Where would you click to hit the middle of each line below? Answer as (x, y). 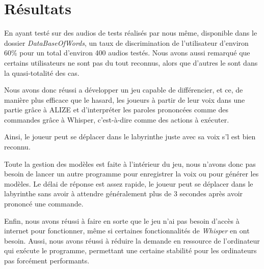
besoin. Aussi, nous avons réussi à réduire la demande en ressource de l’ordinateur (132, 240)
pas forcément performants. (47, 260)
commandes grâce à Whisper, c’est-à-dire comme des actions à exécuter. (117, 119)
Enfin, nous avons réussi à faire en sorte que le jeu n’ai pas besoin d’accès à (122, 220)
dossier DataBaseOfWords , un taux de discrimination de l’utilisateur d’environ (126, 42)
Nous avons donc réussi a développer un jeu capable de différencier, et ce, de (124, 90)
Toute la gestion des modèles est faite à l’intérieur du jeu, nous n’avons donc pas (130, 163)
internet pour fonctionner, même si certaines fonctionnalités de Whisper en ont (127, 231)
